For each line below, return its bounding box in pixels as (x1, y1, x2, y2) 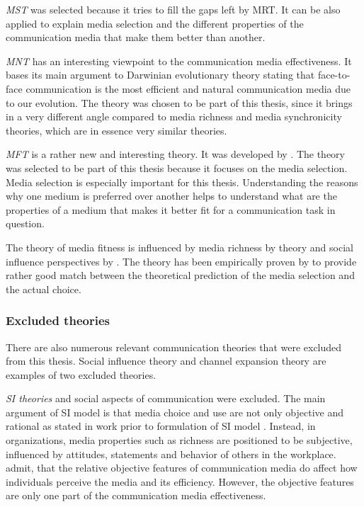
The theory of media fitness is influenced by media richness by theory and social (6, 239, 353, 254)
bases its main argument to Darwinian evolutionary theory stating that (6, 67, 315, 82)
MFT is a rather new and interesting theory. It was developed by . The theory (6, 147, 345, 161)
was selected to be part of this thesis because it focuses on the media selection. (6, 160, 348, 175)
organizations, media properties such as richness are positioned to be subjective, (6, 433, 353, 448)
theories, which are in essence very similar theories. (6, 123, 227, 137)
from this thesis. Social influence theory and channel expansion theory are (6, 353, 326, 368)
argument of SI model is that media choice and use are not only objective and (6, 404, 344, 419)
